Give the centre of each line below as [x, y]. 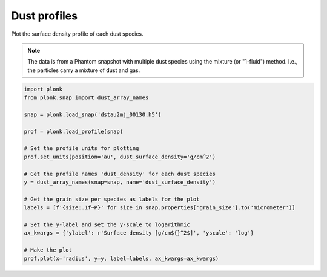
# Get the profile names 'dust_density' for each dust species [120, 174]
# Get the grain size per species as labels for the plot [112, 199]
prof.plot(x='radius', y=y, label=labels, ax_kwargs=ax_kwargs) [121, 258]
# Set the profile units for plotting [81, 148]
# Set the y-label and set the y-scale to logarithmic [107, 224]
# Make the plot [48, 250]
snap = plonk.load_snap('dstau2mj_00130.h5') [93, 114]
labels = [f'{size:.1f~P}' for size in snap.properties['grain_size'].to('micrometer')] [160, 208]
